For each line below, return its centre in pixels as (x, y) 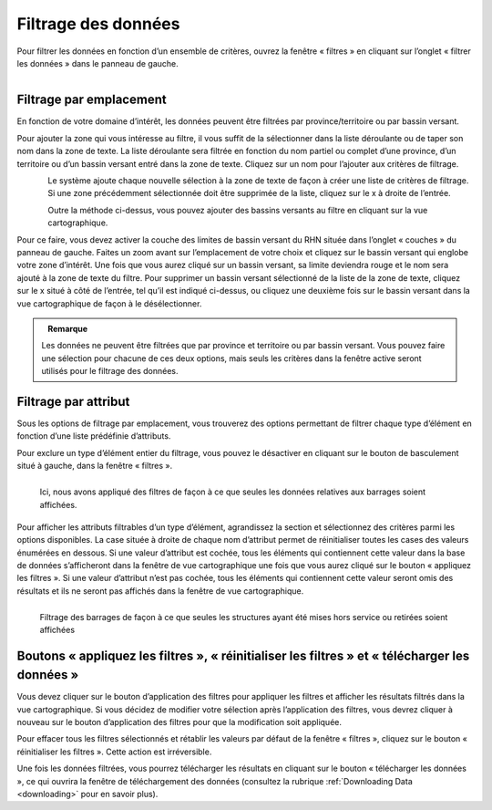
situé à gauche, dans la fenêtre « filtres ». (95, 466)
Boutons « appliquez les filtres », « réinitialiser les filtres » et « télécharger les (243, 655)
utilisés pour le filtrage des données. (110, 371)
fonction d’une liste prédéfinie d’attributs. (94, 436)
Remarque (68, 328)
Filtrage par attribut (73, 401)
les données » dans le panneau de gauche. (98, 63)
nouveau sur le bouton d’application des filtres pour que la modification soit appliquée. (179, 722)
